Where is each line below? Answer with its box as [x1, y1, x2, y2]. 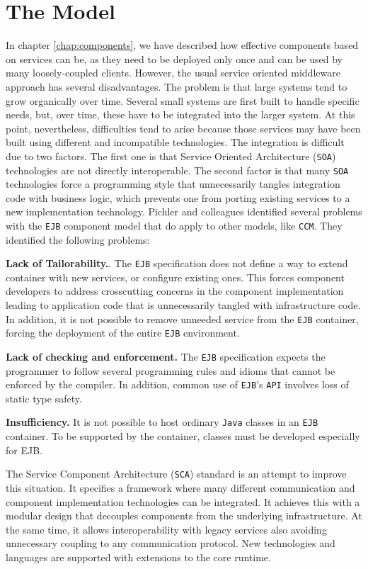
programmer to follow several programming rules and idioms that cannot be [6, 363, 335, 378]
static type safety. [6, 390, 82, 405]
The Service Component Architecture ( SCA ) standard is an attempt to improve [6, 466, 347, 481]
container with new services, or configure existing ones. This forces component [6, 269, 345, 284]
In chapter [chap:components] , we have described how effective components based [6, 38, 359, 52]
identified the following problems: [6, 232, 150, 247]
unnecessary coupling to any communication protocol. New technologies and [6, 536, 335, 551]
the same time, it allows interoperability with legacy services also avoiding [6, 522, 327, 536]
